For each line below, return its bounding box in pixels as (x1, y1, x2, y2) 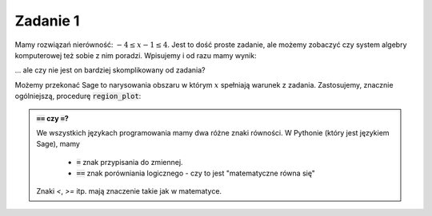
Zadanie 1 (14, 12, 80, 29)
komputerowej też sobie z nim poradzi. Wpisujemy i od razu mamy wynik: (14, 50, 257, 60)
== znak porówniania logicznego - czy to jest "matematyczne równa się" (76, 168, 316, 179)
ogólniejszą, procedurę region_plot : (14, 92, 142, 101)
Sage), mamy (36, 139, 80, 149)
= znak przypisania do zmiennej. (76, 157, 183, 167)
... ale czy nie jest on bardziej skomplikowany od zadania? (14, 65, 206, 75)
